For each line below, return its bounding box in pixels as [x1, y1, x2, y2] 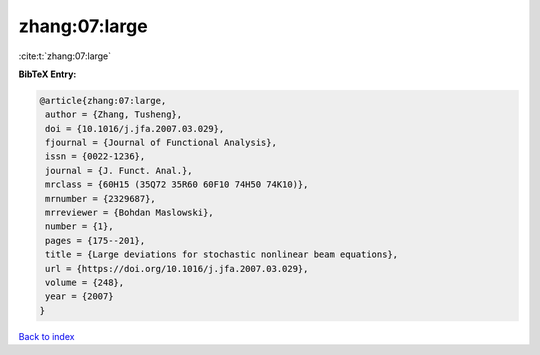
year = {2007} [45, 291, 114, 302]
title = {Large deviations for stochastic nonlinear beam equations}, [45, 249, 399, 260]
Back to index [18, 330, 75, 342]
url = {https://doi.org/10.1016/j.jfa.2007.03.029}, [45, 263, 309, 274]
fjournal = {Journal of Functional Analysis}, [45, 137, 277, 149]
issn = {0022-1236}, [45, 151, 146, 162]
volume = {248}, [45, 277, 125, 288]
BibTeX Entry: [18, 68, 77, 80]
